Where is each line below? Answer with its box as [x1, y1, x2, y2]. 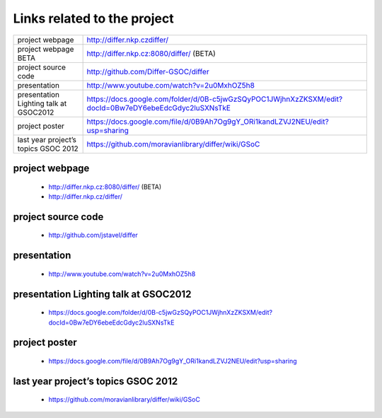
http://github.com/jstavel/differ [48, 231, 138, 240]
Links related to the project [13, 11, 174, 26]
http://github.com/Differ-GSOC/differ [86, 66, 209, 76]
